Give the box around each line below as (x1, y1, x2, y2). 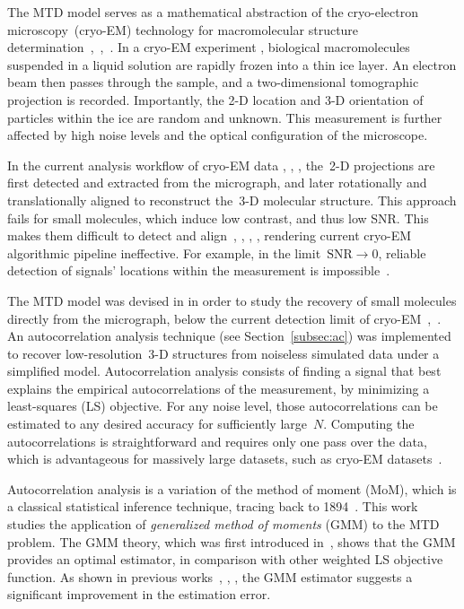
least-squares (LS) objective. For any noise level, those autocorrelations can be (7, 396, 438, 415)
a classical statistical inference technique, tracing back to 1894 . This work (7, 497, 418, 516)
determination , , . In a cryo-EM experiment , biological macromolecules (7, 38, 410, 57)
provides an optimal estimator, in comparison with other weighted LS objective (7, 550, 443, 569)
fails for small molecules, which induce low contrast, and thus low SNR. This (7, 208, 429, 227)
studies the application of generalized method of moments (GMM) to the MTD (7, 515, 440, 534)
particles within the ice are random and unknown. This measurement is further (7, 108, 442, 126)
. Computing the (323, 414, 415, 433)
